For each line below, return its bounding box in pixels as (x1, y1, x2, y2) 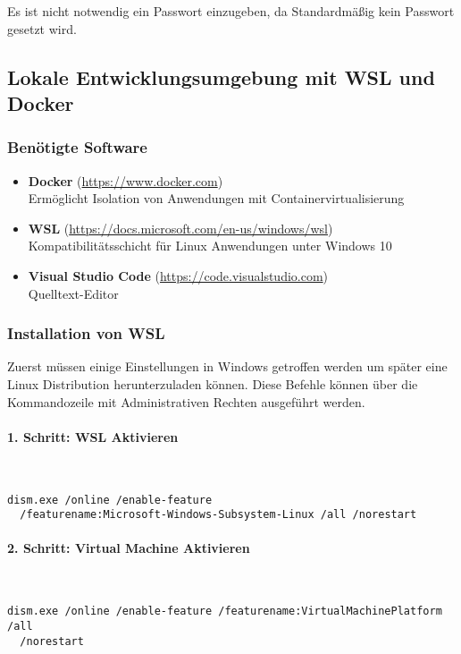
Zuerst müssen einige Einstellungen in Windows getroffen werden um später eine (7, 357, 448, 376)
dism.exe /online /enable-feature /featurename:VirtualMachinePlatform (7, 605, 442, 618)
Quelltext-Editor (28, 284, 119, 302)
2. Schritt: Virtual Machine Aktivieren (7, 539, 250, 557)
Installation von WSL (7, 322, 165, 344)
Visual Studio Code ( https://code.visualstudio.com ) (28, 266, 329, 285)
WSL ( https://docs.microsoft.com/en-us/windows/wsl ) (28, 218, 333, 237)
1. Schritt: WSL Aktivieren (7, 427, 179, 446)
